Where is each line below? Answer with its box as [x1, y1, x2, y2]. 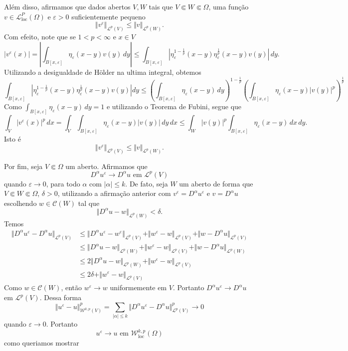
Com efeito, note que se [4, 31, 76, 42]
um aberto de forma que [179, 178, 253, 188]
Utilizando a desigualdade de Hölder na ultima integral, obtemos [4, 66, 201, 77]
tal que [78, 197, 100, 208]
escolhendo [4, 197, 37, 208]
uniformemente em [110, 282, 167, 293]
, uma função [208, 1, 249, 11]
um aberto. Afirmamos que [65, 161, 148, 171]
